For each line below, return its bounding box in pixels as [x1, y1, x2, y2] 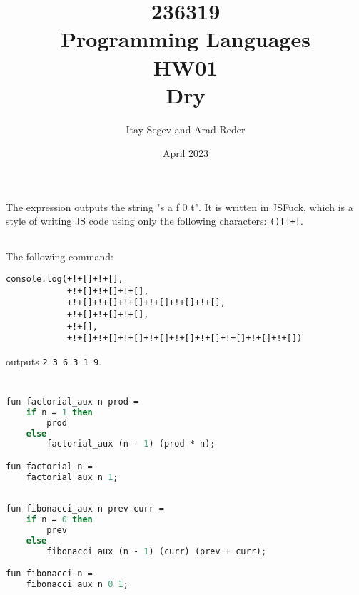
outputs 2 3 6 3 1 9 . [6, 354, 102, 369]
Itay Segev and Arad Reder [126, 121, 246, 136]
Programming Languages [61, 24, 310, 54]
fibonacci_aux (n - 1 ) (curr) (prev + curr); [46, 546, 267, 556]
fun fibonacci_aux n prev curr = [6, 504, 164, 514]
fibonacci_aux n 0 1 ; [26, 579, 128, 589]
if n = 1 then [26, 407, 93, 417]
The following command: [6, 248, 113, 263]
